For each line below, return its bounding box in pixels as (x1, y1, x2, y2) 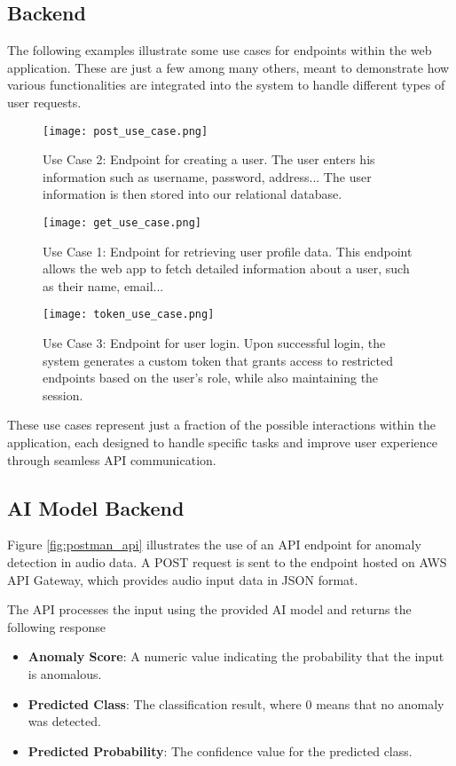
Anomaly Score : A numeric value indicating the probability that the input (28, 647, 444, 666)
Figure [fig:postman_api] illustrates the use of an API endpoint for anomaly (7, 535, 421, 554)
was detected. (28, 712, 101, 730)
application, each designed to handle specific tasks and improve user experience (7, 433, 438, 452)
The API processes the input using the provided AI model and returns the (7, 600, 412, 619)
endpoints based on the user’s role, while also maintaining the (43, 368, 379, 387)
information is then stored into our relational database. (43, 185, 342, 203)
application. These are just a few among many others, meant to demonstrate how (7, 58, 450, 76)
